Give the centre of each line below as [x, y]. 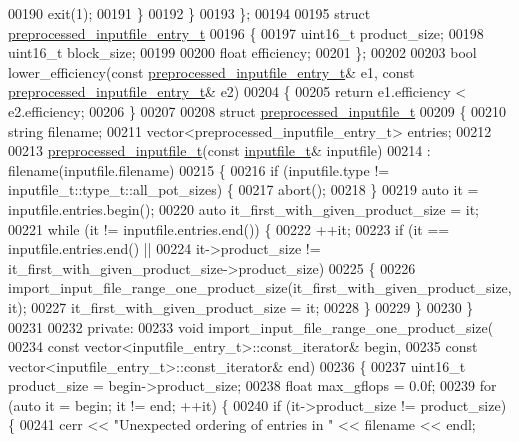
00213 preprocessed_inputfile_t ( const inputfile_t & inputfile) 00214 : [219, 150]
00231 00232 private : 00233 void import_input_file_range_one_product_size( [251, 326]
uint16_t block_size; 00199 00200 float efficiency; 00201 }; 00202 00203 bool [242, 52]
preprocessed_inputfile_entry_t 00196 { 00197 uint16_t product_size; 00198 [246, 32]
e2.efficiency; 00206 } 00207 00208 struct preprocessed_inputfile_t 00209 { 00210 [257, 110]
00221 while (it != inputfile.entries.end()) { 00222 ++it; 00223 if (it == [229, 228]
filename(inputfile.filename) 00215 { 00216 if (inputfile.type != [199, 169]
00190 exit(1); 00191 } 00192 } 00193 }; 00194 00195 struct [189, 13]
